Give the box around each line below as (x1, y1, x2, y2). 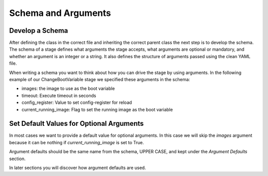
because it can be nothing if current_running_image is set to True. (9, 139, 144, 145)
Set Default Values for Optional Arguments (9, 119, 144, 128)
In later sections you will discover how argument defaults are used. (9, 165, 146, 171)
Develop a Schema (9, 26, 68, 35)
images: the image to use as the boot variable (21, 86, 115, 91)
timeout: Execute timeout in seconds (21, 92, 96, 98)
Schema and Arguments (9, 7, 111, 18)
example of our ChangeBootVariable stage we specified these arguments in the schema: (9, 77, 191, 83)
